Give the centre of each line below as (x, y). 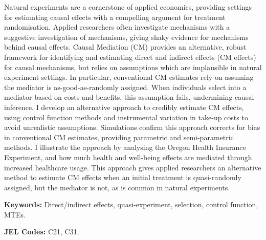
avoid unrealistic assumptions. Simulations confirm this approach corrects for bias (132, 127)
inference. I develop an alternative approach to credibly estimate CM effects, (124, 107)
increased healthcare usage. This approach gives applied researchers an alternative (133, 167)
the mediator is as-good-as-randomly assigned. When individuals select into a (125, 87)
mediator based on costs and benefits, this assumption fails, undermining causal (129, 97)
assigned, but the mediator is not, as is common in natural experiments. (117, 187)
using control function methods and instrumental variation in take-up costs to (126, 117)
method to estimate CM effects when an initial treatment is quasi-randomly (123, 177)
